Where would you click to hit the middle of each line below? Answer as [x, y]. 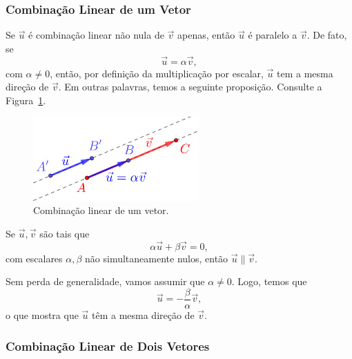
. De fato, [327, 35]
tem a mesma [305, 73]
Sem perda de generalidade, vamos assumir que [105, 281]
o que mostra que [42, 314]
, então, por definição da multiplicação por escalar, [157, 73]
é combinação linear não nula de [96, 35]
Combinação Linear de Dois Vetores [108, 346]
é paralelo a [273, 35]
